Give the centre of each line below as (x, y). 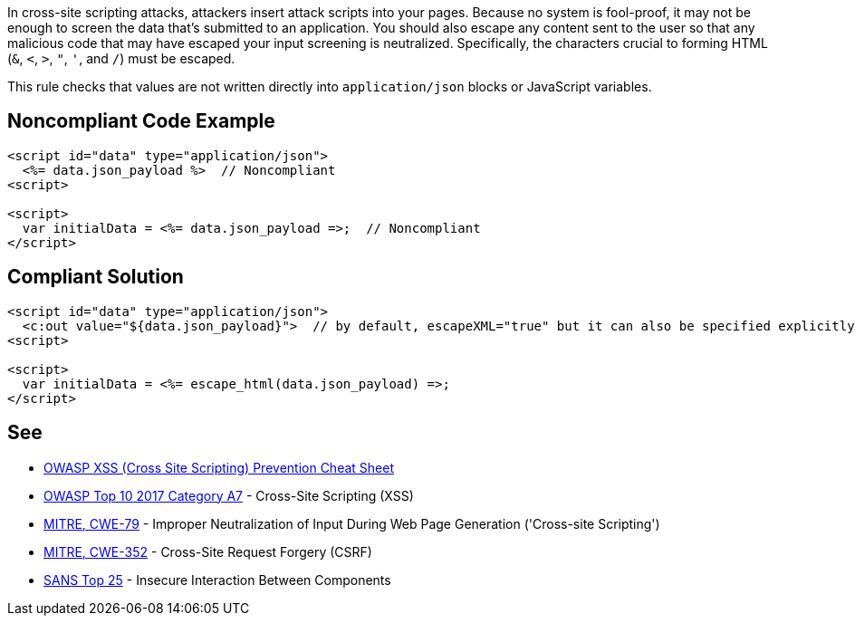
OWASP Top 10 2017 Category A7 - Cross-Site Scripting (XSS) (229, 495)
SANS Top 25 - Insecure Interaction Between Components (217, 580)
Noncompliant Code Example (141, 121)
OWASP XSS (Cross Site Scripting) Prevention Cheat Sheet (219, 467)
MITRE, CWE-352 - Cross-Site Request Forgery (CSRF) (208, 551)
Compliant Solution (96, 277)
